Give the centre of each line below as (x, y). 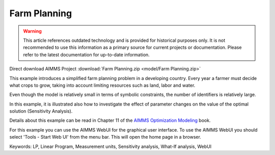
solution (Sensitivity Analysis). (41, 111)
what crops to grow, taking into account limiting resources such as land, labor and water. (102, 85)
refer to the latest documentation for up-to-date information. (86, 55)
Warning (32, 31)
